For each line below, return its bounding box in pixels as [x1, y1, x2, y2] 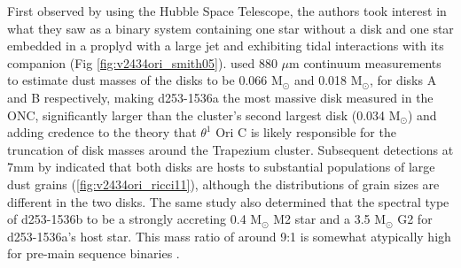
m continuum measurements [289, 53, 441, 72]
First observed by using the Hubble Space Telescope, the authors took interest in [7, 2, 447, 19]
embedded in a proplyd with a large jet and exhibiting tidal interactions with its [7, 36, 444, 55]
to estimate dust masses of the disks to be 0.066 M [7, 71, 283, 89]
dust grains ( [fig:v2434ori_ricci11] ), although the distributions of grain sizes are [7, 174, 440, 193]
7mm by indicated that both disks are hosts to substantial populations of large [7, 157, 435, 176]
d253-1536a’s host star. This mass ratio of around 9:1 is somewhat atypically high [7, 226, 451, 245]
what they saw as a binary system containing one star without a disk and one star [7, 19, 454, 37]
